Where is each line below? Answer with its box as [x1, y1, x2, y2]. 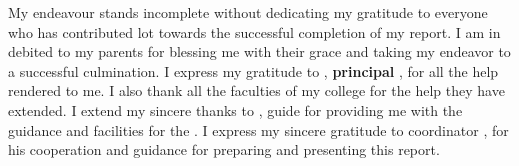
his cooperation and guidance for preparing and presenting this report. [8, 139, 440, 160]
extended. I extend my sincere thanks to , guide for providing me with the [8, 99, 463, 120]
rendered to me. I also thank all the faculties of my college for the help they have [8, 80, 505, 101]
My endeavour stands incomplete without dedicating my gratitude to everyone [8, 2, 488, 22]
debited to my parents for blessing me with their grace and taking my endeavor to [8, 41, 511, 62]
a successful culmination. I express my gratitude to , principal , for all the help [8, 60, 499, 81]
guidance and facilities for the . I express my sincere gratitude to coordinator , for [8, 119, 509, 140]
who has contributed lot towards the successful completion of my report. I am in [8, 21, 501, 42]
